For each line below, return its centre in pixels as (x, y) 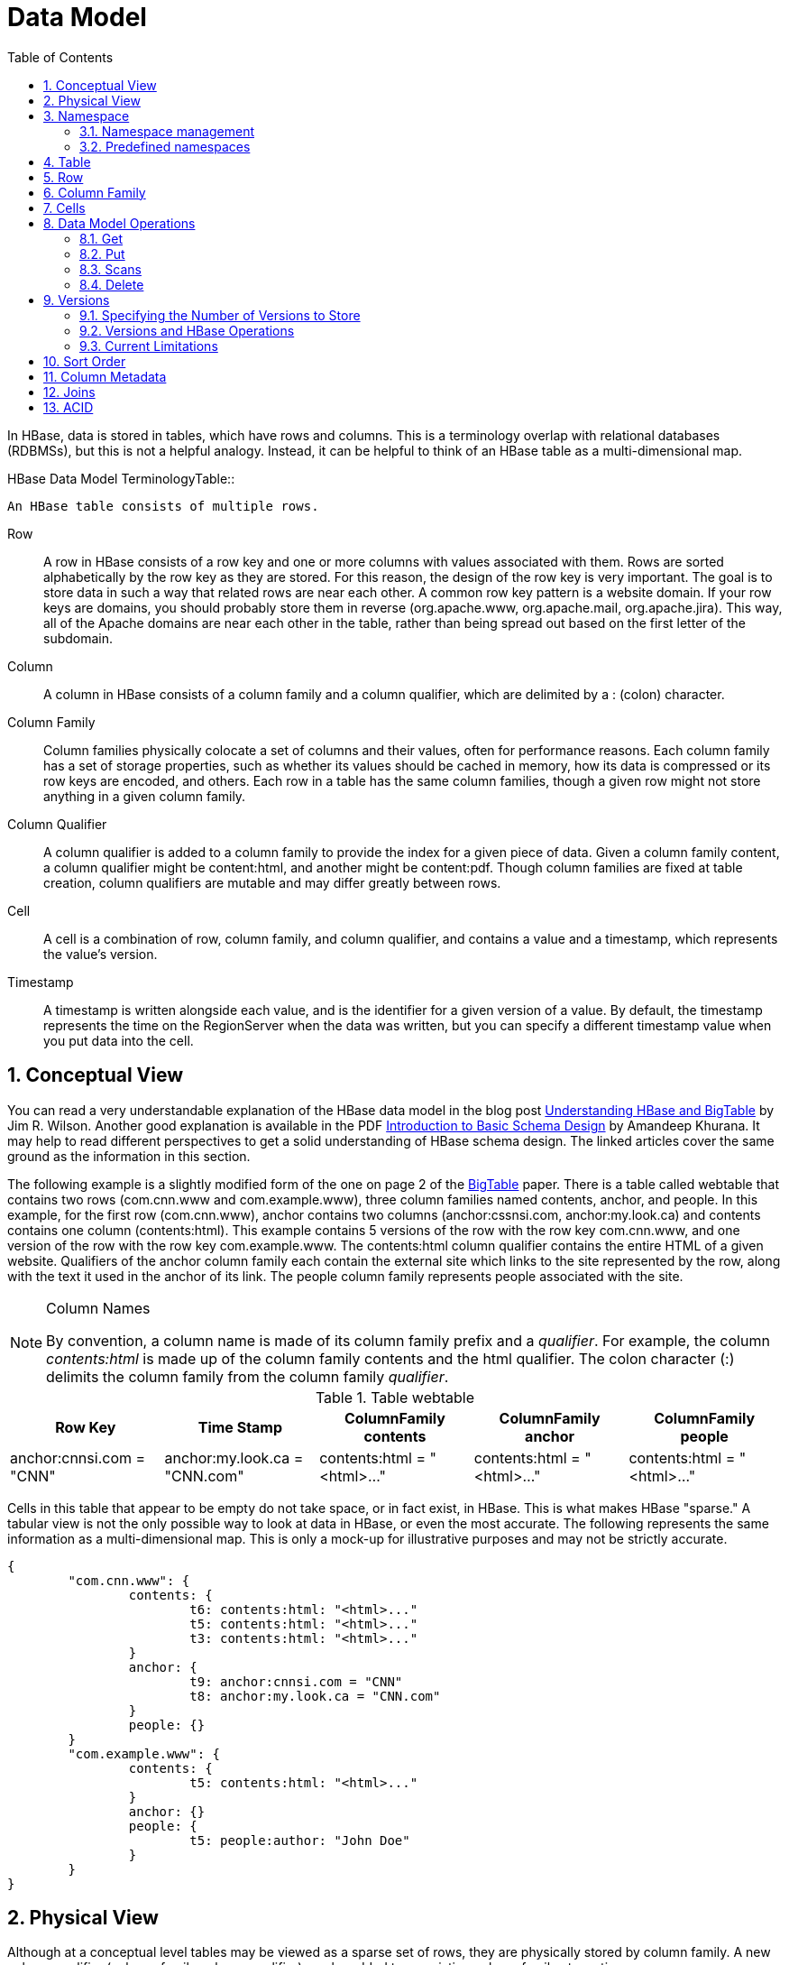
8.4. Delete (112, 284)
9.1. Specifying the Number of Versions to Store (220, 315)
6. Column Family (95, 192)
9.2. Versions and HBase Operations (187, 330)
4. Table (67, 161)
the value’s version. (101, 954)
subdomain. (78, 638)
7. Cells (64, 208)
